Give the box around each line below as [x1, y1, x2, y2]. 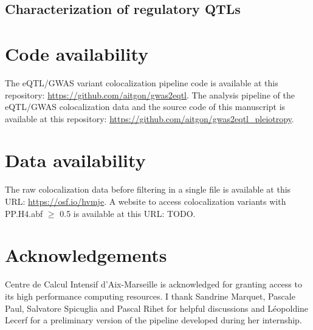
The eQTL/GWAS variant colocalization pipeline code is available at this [5, 76, 278, 89]
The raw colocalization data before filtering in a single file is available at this [5, 183, 291, 196]
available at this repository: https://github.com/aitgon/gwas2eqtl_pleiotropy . [5, 112, 294, 125]
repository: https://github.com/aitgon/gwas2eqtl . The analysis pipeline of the [5, 88, 295, 101]
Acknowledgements [5, 242, 167, 267]
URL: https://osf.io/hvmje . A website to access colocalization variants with [5, 195, 286, 207]
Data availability [5, 148, 146, 173]
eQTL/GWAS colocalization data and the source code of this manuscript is [5, 100, 286, 113]
